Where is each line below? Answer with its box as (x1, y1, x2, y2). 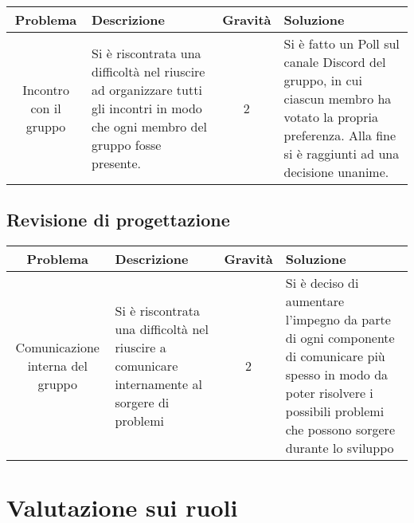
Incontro (22, 80, 69, 99)
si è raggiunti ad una (283, 144, 400, 163)
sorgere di (115, 392, 170, 411)
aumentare (285, 292, 345, 311)
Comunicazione (15, 337, 100, 356)
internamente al (115, 374, 202, 393)
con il (30, 98, 61, 117)
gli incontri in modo (92, 98, 202, 117)
